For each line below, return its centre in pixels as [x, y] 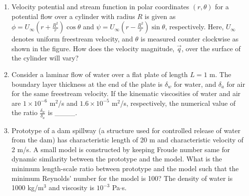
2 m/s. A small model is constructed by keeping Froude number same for [121, 149]
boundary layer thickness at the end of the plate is [87, 84]
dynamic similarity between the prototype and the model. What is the [117, 159]
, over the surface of [211, 48]
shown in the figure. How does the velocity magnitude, [93, 48]
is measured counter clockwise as [190, 39]
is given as [160, 16]
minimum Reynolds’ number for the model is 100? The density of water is [122, 178]
